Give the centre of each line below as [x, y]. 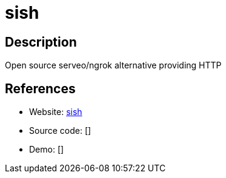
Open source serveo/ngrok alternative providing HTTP [113, 65]
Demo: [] [47, 150]
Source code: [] [60, 131]
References [40, 88]
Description [41, 42]
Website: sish [56, 112]
